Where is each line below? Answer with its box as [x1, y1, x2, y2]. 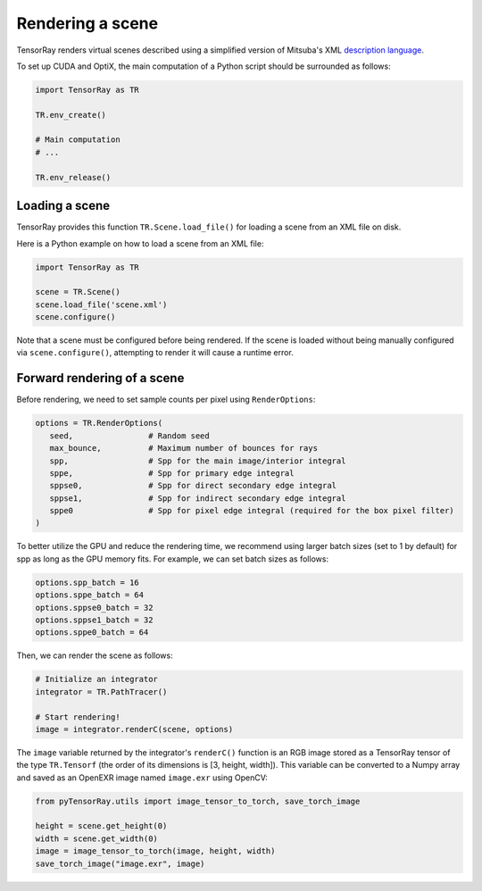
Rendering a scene [16, 13, 159, 33]
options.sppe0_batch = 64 [35, 628, 149, 637]
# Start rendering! [35, 712, 120, 722]
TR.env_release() [35, 172, 112, 182]
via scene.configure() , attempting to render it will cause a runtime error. [16, 347, 294, 358]
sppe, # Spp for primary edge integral [49, 468, 295, 478]
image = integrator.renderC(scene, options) [35, 724, 234, 734]
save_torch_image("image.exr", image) [35, 858, 205, 869]
